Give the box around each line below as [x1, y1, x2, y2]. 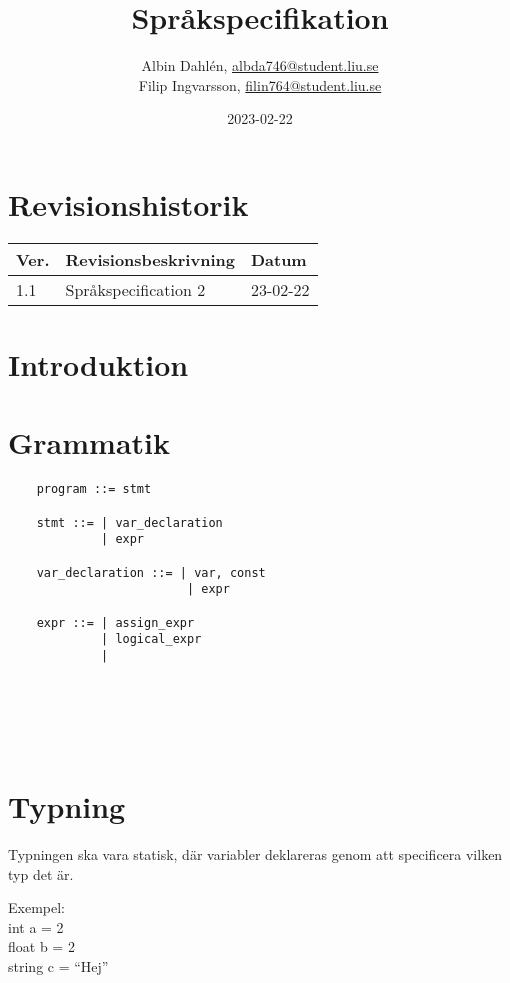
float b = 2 [8, 936, 75, 957]
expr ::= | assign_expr [36, 615, 195, 630]
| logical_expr [101, 632, 202, 647]
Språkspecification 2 [65, 277, 206, 301]
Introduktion [8, 344, 189, 385]
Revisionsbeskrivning [65, 247, 235, 271]
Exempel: [8, 897, 65, 918]
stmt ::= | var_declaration [36, 515, 223, 530]
